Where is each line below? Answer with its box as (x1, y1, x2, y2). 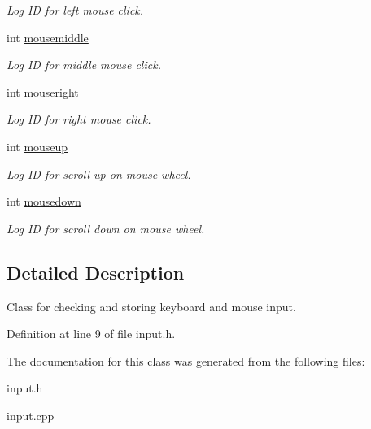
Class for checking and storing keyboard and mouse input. (7, 297, 296, 314)
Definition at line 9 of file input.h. (7, 325, 176, 342)
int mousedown (7, 193, 81, 210)
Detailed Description (7, 259, 185, 284)
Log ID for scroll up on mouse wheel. (7, 165, 191, 182)
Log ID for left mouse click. (7, 2, 144, 18)
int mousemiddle (7, 28, 89, 45)
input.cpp (7, 406, 55, 423)
